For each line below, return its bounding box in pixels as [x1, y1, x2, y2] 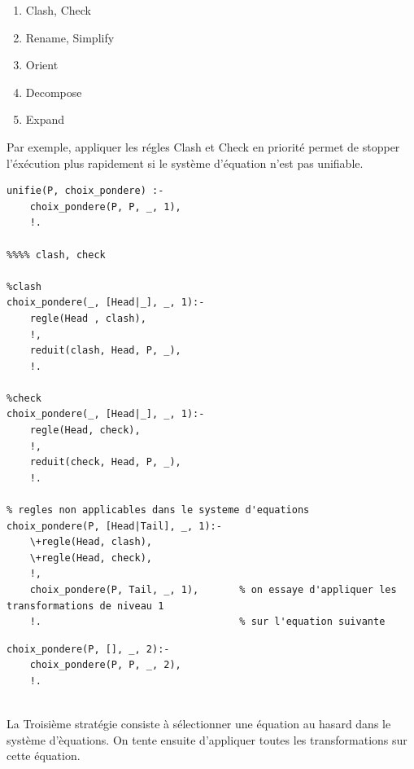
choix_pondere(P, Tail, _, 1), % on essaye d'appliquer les [29, 584, 397, 595]
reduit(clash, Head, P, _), [29, 345, 181, 357]
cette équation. [7, 747, 81, 764]
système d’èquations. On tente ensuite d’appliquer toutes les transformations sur [7, 731, 407, 748]
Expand [25, 111, 65, 128]
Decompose [25, 83, 82, 100]
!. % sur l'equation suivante [29, 616, 386, 628]
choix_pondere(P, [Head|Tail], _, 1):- [7, 520, 222, 532]
